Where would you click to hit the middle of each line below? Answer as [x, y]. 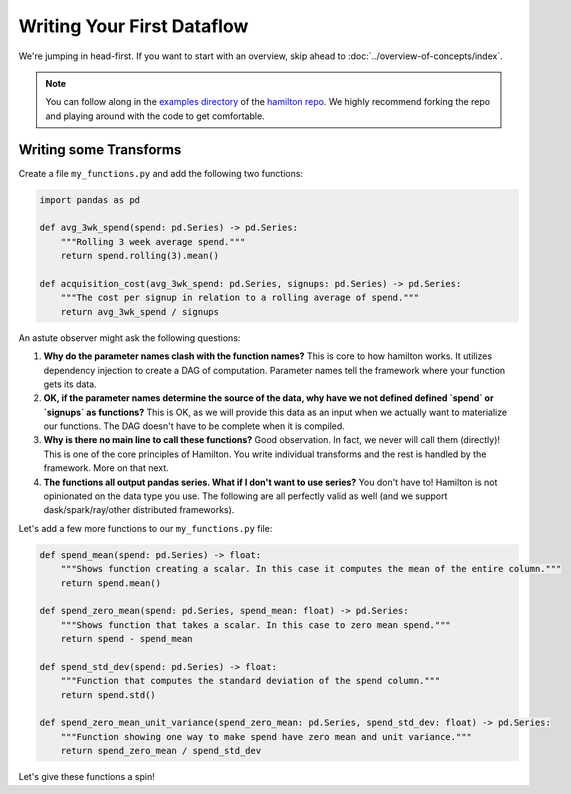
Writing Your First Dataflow [133, 26]
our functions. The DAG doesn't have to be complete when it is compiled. [194, 426]
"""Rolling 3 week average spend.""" [153, 241]
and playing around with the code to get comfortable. [155, 116]
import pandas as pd [89, 199]
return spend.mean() [111, 583]
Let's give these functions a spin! [86, 777]
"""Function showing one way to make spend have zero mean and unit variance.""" [266, 736]
